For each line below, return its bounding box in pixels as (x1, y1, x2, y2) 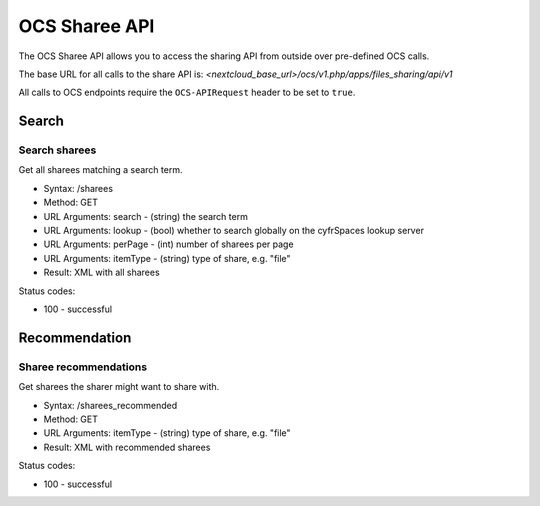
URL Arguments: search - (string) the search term (43, 210, 249, 222)
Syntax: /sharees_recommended (43, 399, 178, 411)
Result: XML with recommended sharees (43, 441, 211, 453)
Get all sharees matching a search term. (18, 164, 183, 176)
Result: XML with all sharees (43, 266, 160, 279)
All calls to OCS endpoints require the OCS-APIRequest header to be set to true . (18, 86, 356, 99)
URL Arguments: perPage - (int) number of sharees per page (43, 238, 294, 250)
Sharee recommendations (18, 360, 148, 374)
